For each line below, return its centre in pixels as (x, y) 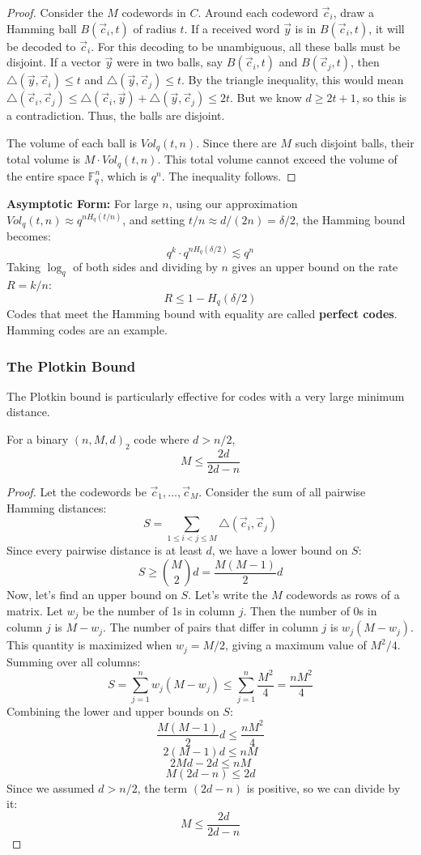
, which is (124, 175)
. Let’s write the (228, 595)
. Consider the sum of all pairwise (282, 491)
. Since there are (236, 142)
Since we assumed (51, 787)
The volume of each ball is (72, 142)
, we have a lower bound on (280, 550)
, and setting (154, 219)
